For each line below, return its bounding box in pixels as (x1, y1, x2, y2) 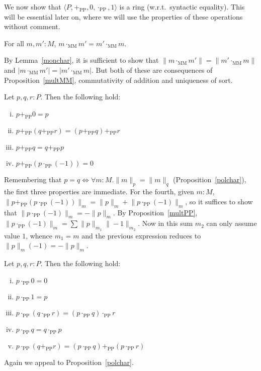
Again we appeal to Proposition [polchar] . (4, 356, 134, 367)
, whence (26, 230, 53, 240)
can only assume (206, 218, 257, 228)
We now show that (4, 2, 61, 12)
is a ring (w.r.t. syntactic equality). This (119, 2, 245, 12)
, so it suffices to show (185, 196, 253, 206)
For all (4, 38, 24, 48)
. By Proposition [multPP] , (113, 207, 198, 217)
